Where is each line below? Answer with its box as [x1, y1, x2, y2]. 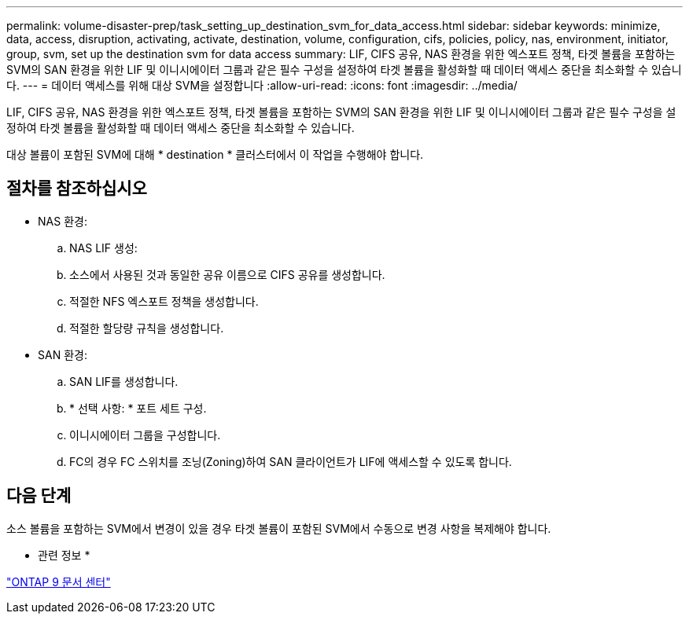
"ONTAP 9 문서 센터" [6, 574, 111, 589]
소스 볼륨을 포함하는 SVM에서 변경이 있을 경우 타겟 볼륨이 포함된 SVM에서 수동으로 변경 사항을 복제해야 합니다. [6, 521, 551, 535]
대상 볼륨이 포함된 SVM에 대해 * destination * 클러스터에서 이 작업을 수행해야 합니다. [6, 148, 424, 161]
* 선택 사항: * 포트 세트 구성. [69, 401, 207, 415]
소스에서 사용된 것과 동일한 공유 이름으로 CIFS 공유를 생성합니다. [69, 267, 385, 281]
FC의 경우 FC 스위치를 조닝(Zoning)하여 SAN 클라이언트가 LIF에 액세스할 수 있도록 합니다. [69, 454, 512, 468]
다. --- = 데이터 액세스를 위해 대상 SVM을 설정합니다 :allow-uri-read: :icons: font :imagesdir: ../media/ [6, 79, 518, 92]
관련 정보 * [38, 548, 90, 562]
